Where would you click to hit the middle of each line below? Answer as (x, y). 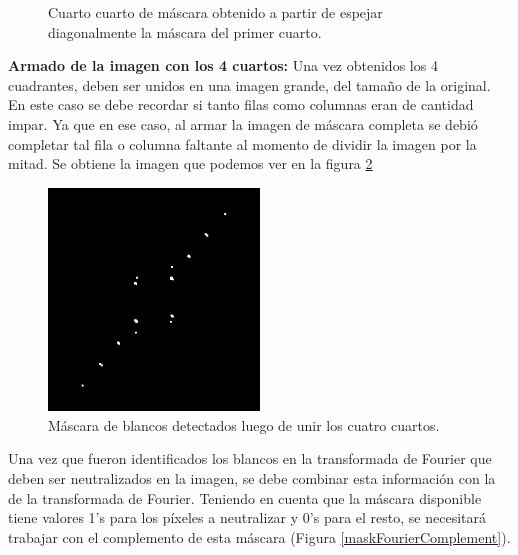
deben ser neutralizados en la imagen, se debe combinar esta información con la (252, 478)
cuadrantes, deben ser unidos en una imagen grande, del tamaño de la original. (249, 84)
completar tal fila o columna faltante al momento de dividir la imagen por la (242, 143)
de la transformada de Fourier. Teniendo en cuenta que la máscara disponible (245, 497)
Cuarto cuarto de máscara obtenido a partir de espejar (215, 12)
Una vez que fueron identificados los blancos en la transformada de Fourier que (250, 458)
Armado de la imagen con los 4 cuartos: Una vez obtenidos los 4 (223, 65)
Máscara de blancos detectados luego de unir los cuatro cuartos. (244, 424)
